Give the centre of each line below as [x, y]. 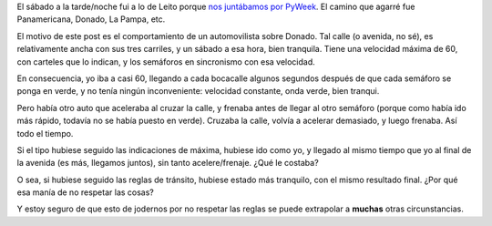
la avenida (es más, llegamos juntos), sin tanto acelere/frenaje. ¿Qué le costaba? [168, 163]
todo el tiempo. [45, 133]
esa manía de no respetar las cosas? [86, 192]
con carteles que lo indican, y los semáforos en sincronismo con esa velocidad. [166, 62]
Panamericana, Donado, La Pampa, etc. [91, 19]
